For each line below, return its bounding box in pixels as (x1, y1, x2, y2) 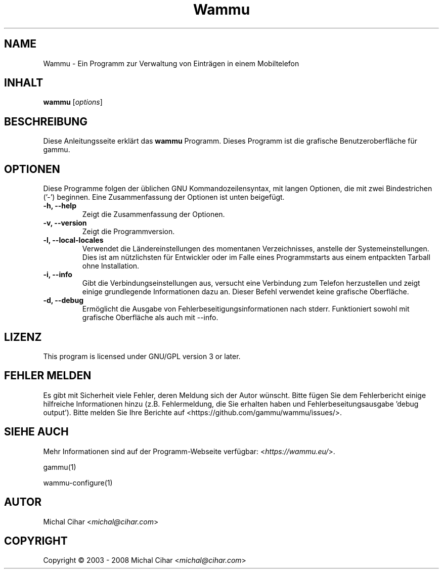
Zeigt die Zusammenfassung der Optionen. (82, 210, 225, 219)
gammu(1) (43, 462, 76, 471)
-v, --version (43, 218, 87, 228)
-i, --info (43, 270, 72, 279)
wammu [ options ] (43, 98, 103, 107)
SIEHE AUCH (4, 425, 69, 438)
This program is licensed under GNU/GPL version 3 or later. (43, 351, 241, 361)
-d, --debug (43, 296, 83, 305)
